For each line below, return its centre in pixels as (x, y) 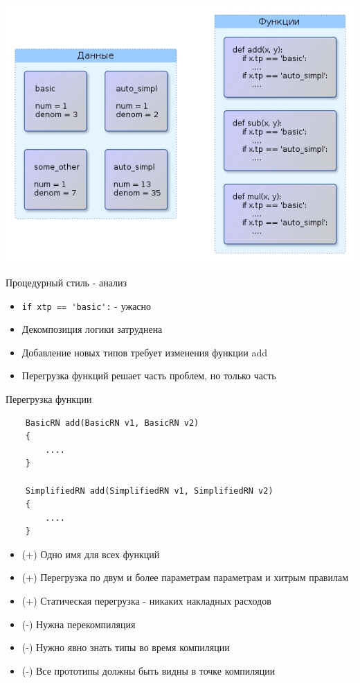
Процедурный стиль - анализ (66, 282)
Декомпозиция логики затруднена (92, 329)
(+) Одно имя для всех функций (91, 554)
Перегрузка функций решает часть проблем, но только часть (149, 375)
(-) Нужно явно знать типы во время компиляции (126, 647)
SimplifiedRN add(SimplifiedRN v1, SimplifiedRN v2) (149, 491)
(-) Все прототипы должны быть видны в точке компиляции (148, 670)
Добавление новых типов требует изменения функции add (145, 352)
